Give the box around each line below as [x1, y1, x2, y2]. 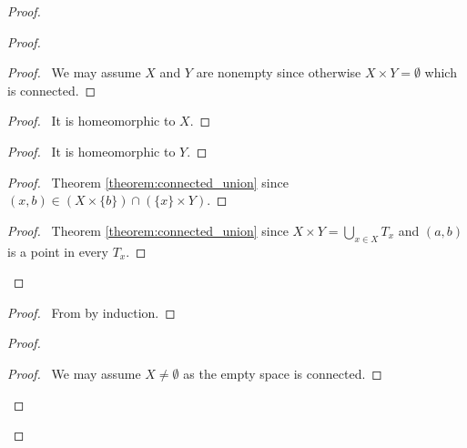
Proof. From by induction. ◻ [7, 302, 176, 321]
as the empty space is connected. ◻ [183, 363, 382, 382]
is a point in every [7, 241, 108, 260]
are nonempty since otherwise [196, 63, 361, 82]
